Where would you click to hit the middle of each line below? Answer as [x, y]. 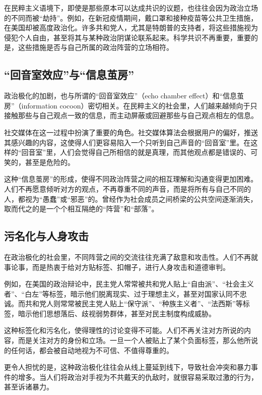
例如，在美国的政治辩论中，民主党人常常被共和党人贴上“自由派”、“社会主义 [129, 284]
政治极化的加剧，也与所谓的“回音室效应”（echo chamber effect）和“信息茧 [124, 96]
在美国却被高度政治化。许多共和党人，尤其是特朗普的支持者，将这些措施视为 [131, 27]
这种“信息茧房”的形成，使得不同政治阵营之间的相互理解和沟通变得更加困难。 [131, 179]
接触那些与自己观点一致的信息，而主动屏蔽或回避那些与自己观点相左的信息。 [131, 115]
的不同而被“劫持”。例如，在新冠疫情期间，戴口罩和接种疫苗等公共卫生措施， [131, 17]
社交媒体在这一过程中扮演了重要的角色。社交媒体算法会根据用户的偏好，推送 [131, 132]
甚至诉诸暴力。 [29, 387]
